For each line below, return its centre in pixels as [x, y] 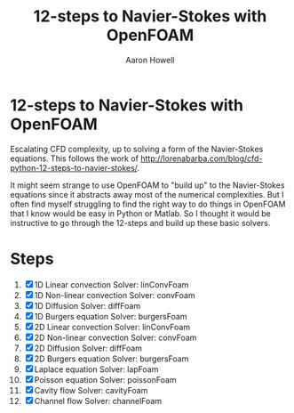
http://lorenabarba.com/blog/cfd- [201, 158]
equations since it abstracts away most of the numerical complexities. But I [147, 194]
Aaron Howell [150, 60]
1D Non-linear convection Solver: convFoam [115, 295]
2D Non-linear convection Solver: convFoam [115, 337]
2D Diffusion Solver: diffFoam [88, 348]
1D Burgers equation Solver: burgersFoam [111, 316]
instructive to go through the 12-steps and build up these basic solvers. [140, 223]
